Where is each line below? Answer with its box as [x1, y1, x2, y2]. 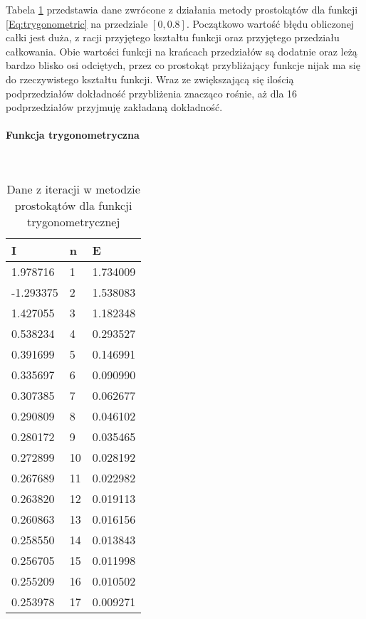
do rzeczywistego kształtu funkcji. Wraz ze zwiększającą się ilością [6, 71, 294, 86]
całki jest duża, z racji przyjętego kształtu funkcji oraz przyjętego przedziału [6, 30, 340, 45]
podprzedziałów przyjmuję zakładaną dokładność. [6, 100, 223, 115]
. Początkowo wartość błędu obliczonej [186, 16, 355, 31]
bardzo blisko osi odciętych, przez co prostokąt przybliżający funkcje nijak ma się [6, 58, 360, 73]
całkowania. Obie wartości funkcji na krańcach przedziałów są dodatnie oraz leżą [6, 43, 357, 58]
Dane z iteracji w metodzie [6, 181, 140, 198]
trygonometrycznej [26, 213, 120, 231]
